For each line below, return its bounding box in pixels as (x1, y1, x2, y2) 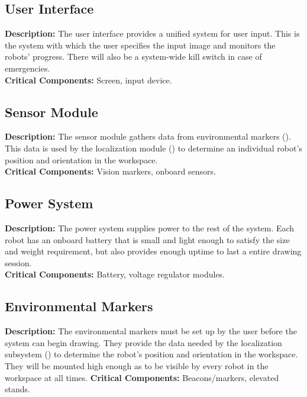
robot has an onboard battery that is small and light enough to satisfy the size (5, 233, 290, 246)
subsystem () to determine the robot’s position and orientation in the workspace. (5, 348, 298, 360)
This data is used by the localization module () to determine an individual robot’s (5, 141, 302, 154)
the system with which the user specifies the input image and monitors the (5, 38, 276, 51)
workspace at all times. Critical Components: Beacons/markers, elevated (5, 371, 279, 383)
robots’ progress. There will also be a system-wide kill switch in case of (5, 50, 262, 63)
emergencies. (5, 62, 50, 74)
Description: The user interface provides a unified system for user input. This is (5, 27, 300, 40)
